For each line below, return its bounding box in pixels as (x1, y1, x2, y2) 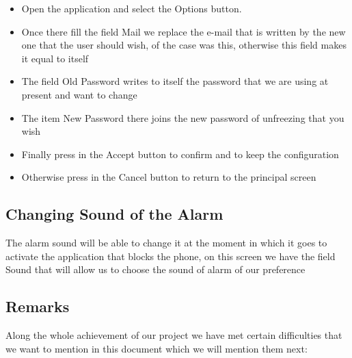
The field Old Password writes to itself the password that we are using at (21, 74, 329, 88)
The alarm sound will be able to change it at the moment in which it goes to (5, 235, 327, 250)
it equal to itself (21, 51, 89, 65)
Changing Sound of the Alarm (5, 203, 224, 225)
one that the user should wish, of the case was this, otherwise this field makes (21, 38, 347, 52)
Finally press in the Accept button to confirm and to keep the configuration (21, 146, 339, 161)
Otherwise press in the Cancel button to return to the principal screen (21, 170, 316, 184)
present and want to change (21, 87, 137, 101)
